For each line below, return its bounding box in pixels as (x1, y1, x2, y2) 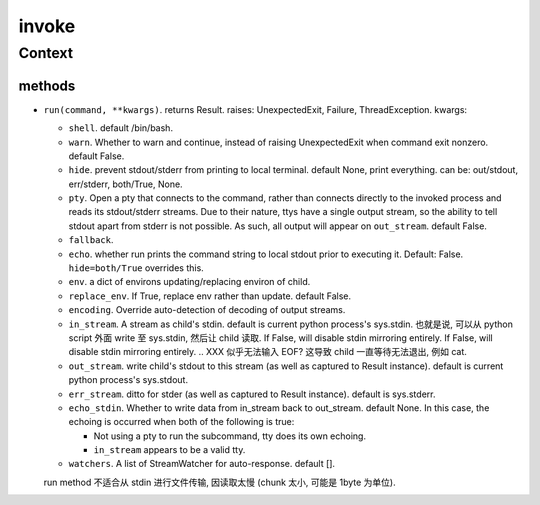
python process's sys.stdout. (68, 374, 189, 386)
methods (18, 77, 76, 94)
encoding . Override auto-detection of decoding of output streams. (68, 304, 346, 316)
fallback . (68, 234, 114, 246)
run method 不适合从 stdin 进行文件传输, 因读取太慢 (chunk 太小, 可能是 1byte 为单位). (43, 476, 397, 488)
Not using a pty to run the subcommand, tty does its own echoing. (93, 430, 367, 442)
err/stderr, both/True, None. (68, 178, 184, 190)
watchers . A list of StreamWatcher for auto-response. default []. (68, 458, 335, 470)
